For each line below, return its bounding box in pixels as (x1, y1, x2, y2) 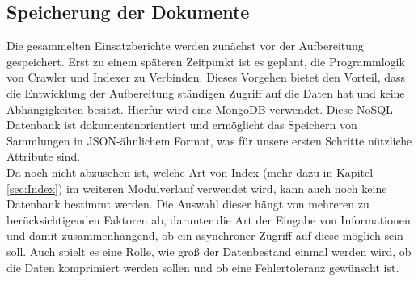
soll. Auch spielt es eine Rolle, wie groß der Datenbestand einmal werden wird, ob (6, 242, 412, 259)
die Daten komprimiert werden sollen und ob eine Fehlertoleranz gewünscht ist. (6, 258, 399, 275)
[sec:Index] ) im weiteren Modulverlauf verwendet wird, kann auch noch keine (6, 179, 387, 196)
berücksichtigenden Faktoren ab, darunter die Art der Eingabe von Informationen (6, 211, 411, 228)
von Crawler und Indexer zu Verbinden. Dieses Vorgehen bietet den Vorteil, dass (6, 69, 406, 86)
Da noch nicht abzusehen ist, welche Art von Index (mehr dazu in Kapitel (6, 163, 374, 180)
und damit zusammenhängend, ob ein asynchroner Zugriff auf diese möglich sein (6, 227, 403, 244)
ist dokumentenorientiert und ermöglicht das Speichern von (64, 116, 357, 133)
